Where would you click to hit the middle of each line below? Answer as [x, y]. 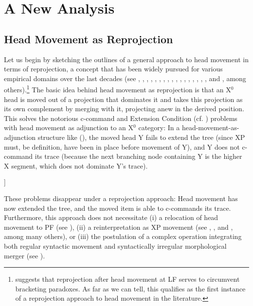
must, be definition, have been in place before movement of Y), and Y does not [122, 146]
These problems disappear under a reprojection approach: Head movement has [121, 198]
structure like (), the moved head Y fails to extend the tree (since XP [141, 137]
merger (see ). [25, 255]
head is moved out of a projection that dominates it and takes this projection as [123, 99]
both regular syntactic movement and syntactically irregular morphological [115, 246]
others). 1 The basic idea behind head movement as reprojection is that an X [117, 89]
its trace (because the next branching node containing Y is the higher [138, 156]
